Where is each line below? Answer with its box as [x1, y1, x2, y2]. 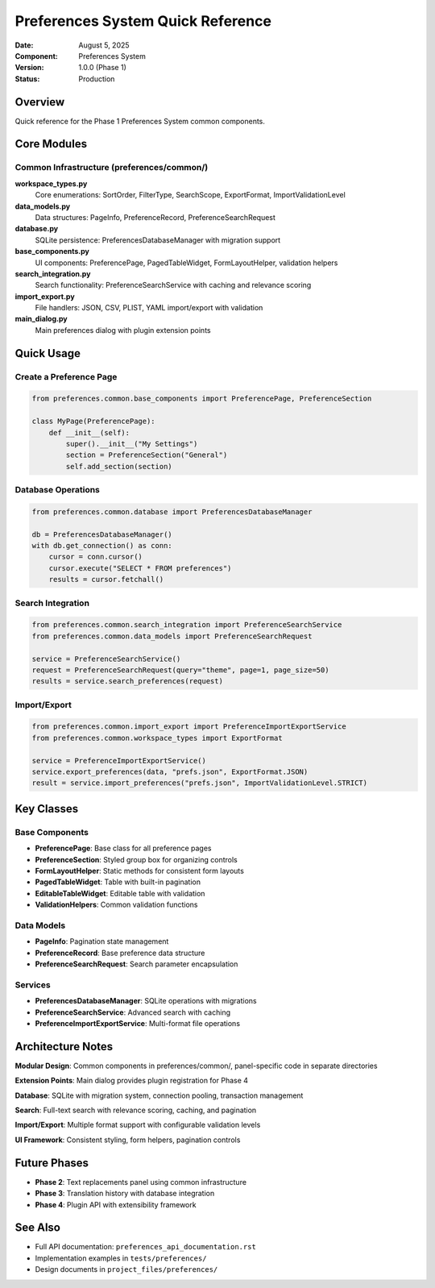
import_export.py [14, 291, 76, 301]
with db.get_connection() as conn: [31, 541, 172, 551]
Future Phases [14, 1156, 89, 1170]
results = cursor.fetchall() [48, 575, 164, 584]
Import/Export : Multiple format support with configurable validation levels [14, 1120, 261, 1130]
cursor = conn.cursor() [48, 552, 143, 562]
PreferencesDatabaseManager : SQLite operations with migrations [35, 996, 257, 1006]
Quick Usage [14, 347, 81, 360]
